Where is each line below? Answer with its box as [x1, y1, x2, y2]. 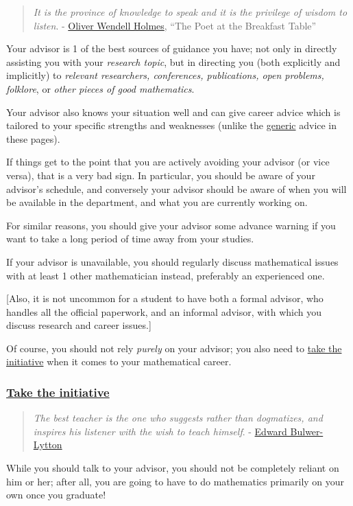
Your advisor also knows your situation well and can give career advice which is [6, 104, 341, 119]
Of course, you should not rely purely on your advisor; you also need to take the [6, 341, 342, 355]
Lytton [33, 437, 62, 452]
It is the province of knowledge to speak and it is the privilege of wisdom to [33, 5, 348, 19]
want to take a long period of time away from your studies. [6, 231, 254, 246]
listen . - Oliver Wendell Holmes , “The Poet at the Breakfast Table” [33, 18, 317, 32]
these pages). [6, 131, 60, 146]
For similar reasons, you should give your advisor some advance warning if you [6, 218, 336, 232]
